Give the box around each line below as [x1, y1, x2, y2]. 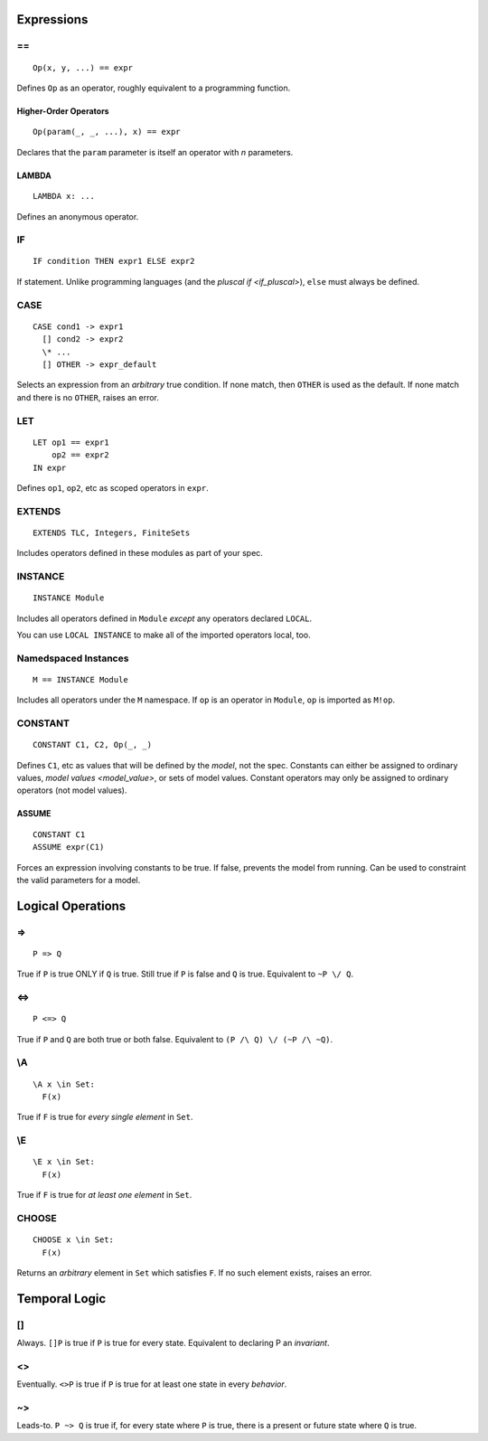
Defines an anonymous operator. [16, 211, 139, 221]
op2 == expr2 [51, 450, 109, 460]
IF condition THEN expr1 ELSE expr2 [33, 256, 195, 267]
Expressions [16, 12, 89, 27]
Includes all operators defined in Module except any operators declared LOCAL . [16, 613, 312, 624]
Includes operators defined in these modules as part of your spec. [16, 548, 264, 559]
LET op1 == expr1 [33, 437, 109, 447]
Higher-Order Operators [16, 105, 109, 117]
